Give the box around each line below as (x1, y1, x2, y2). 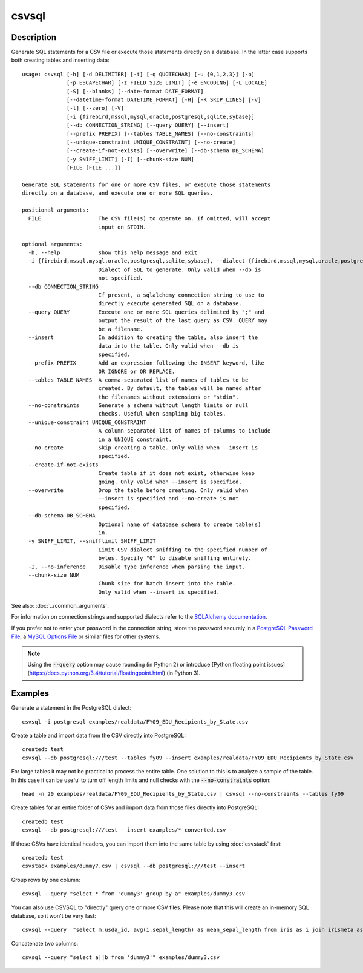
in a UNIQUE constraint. (98, 436, 172, 443)
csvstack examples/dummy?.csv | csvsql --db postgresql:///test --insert (22, 863, 246, 870)
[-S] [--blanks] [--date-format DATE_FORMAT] (67, 88, 204, 95)
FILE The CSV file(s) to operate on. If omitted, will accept (28, 215, 271, 222)
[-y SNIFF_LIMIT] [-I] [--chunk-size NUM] (67, 155, 195, 163)
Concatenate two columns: (11, 940, 79, 947)
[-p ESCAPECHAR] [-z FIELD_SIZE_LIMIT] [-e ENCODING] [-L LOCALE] (67, 79, 268, 86)
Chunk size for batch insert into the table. (98, 580, 236, 587)
